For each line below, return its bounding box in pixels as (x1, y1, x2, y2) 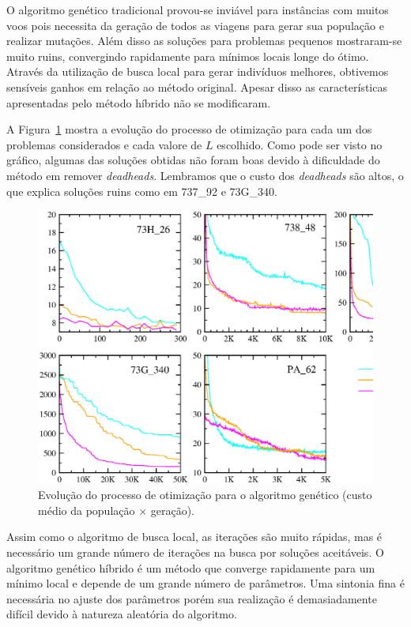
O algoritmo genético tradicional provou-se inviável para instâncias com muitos (6, 2, 389, 17)
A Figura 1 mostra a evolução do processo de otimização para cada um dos (6, 121, 372, 137)
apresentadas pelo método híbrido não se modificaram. (6, 94, 271, 111)
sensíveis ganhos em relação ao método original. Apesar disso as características (6, 78, 387, 95)
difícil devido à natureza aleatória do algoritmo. (6, 606, 237, 622)
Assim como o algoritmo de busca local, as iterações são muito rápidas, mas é (6, 528, 383, 545)
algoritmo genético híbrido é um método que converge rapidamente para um (6, 559, 375, 576)
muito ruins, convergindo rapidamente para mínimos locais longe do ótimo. (6, 47, 369, 64)
